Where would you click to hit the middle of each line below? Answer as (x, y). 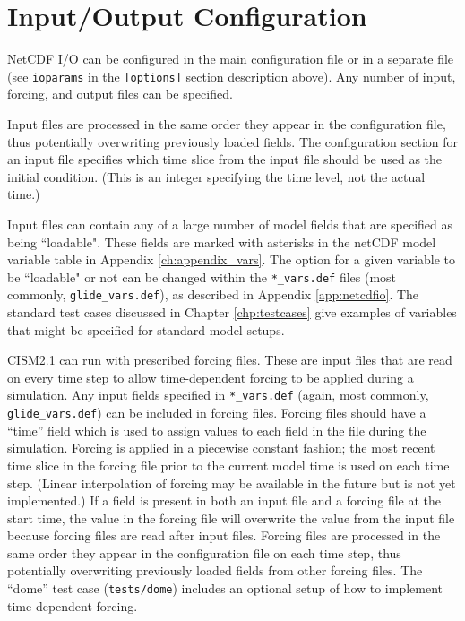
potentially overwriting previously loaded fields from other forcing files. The (215, 570)
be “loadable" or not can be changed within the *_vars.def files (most (202, 276)
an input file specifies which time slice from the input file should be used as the (225, 159)
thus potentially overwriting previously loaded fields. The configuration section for (233, 141)
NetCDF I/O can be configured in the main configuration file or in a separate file (231, 59)
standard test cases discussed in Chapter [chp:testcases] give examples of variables (232, 312)
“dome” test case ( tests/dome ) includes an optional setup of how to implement (225, 588)
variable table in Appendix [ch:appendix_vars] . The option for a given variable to (232, 259)
